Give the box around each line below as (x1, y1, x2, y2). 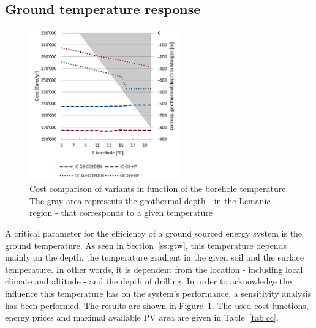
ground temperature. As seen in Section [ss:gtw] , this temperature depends (5, 238, 287, 251)
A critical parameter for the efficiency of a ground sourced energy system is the (5, 226, 303, 239)
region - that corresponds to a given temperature (29, 206, 213, 219)
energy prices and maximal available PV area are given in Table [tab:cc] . (5, 311, 279, 324)
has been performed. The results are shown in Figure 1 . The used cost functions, (5, 299, 309, 311)
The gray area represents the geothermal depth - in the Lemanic (29, 194, 271, 207)
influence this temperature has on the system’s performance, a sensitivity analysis (5, 286, 312, 299)
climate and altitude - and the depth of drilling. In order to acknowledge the (5, 275, 292, 288)
